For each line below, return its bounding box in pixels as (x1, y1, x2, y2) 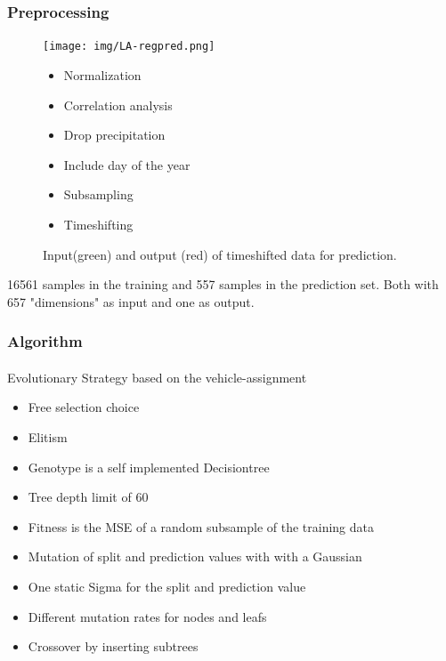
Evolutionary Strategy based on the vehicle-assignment (7, 367, 307, 386)
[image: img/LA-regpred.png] (43, 40, 215, 53)
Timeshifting (63, 215, 134, 234)
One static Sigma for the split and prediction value (28, 577, 306, 596)
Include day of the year (63, 155, 191, 173)
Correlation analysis (63, 95, 173, 114)
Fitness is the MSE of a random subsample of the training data (28, 517, 375, 536)
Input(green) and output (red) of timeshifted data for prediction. (43, 245, 397, 263)
